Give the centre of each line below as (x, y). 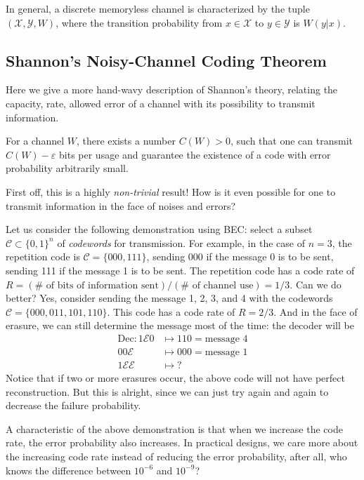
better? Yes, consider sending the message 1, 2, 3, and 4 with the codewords (169, 298)
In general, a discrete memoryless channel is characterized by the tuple (158, 8)
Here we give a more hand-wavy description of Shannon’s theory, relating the (172, 89)
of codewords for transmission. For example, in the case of (181, 242)
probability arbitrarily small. (67, 168)
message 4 (226, 339)
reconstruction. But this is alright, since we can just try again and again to (167, 391)
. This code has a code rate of (171, 311)
